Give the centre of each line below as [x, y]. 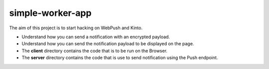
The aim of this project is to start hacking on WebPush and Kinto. [76, 28]
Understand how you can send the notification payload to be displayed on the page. [108, 44]
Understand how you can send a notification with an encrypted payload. [96, 37]
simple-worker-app [50, 13]
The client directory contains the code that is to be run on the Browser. [95, 51]
